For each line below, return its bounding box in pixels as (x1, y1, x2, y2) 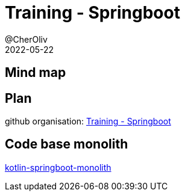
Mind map (5, 65, 66, 81)
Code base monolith (5, 136, 128, 152)
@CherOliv (5, 34, 48, 44)
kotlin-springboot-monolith (5, 162, 111, 173)
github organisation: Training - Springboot (5, 116, 171, 127)
